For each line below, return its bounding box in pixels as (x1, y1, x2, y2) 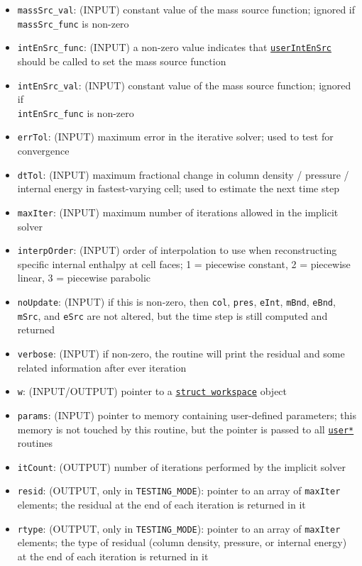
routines (17, 435, 53, 450)
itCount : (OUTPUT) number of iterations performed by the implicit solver (17, 459, 346, 474)
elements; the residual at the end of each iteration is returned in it (17, 497, 306, 512)
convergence (17, 143, 70, 158)
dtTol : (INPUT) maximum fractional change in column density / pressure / (17, 167, 349, 182)
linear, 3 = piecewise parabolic (17, 270, 151, 285)
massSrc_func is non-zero (17, 16, 129, 30)
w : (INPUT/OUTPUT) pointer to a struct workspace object (17, 384, 287, 399)
